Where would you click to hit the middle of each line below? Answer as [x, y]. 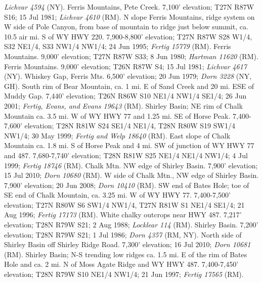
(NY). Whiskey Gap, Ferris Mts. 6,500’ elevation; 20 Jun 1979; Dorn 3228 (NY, [128, 76]
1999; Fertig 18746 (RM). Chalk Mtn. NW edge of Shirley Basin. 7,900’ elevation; [131, 165]
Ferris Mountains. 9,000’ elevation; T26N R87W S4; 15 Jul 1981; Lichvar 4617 [126, 66]
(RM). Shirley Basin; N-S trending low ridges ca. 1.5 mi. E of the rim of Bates [126, 254]
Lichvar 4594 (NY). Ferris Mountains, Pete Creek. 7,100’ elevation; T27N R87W [129, 7]
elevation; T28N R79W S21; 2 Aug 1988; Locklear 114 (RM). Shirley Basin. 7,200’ [131, 225]
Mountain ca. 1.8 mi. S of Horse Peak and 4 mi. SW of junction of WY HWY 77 [129, 145]
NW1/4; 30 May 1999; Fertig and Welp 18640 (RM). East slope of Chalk [117, 135]
